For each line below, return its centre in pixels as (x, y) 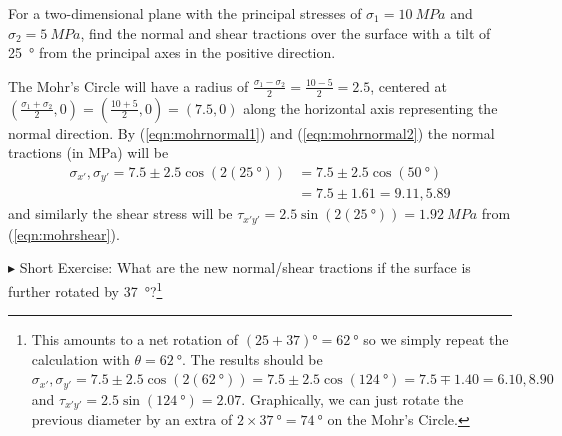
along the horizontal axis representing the (370, 107)
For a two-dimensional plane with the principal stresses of (185, 13)
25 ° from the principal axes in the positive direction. (172, 52)
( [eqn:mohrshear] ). (64, 233)
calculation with (80, 358)
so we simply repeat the (436, 339)
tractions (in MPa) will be (88, 152)
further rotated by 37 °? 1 (85, 289)
